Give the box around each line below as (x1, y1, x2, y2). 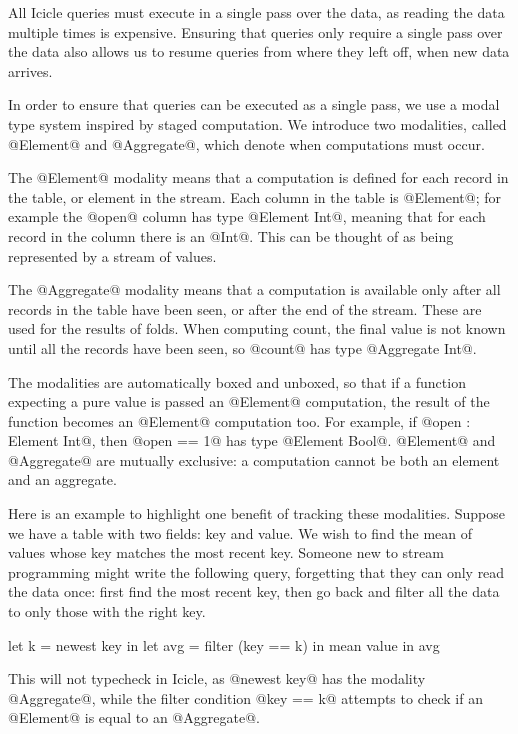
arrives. (8, 60, 53, 81)
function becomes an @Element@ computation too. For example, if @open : (8, 410, 471, 431)
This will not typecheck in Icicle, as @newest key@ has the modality (8, 668, 426, 689)
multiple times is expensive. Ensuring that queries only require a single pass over (8, 21, 503, 42)
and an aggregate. (8, 469, 117, 490)
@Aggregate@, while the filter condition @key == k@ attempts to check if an (8, 687, 483, 708)
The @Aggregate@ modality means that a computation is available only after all (8, 279, 501, 300)
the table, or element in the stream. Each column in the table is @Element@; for (8, 186, 501, 207)
